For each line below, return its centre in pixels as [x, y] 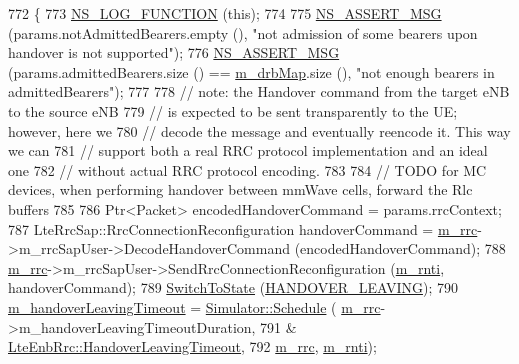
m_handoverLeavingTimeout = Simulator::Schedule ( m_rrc [194, 306]
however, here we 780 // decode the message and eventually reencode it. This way [259, 130]
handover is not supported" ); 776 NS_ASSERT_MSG [174, 52]
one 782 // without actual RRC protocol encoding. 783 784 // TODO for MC [247, 169]
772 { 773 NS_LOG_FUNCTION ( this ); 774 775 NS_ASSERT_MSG [225, 13]
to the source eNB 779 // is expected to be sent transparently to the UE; [233, 110]
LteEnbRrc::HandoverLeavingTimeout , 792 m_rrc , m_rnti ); [192, 346]
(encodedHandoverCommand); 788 [400, 248]
